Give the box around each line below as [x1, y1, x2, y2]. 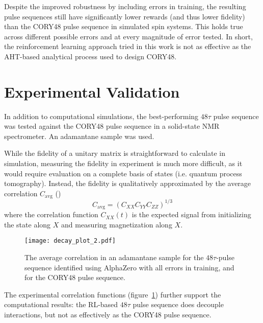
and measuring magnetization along [61, 219, 172, 229]
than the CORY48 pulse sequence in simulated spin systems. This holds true [4, 21, 243, 32]
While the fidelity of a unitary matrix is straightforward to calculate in [4, 148, 225, 158]
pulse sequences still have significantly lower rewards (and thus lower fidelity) [4, 11, 245, 21]
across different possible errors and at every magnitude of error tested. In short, [4, 31, 253, 41]
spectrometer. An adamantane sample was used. [4, 130, 154, 141]
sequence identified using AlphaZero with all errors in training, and [24, 262, 234, 272]
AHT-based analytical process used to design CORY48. [4, 51, 177, 61]
